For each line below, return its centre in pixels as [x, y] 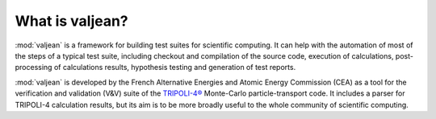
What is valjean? [71, 21]
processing [34, 68]
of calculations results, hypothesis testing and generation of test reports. [175, 68]
